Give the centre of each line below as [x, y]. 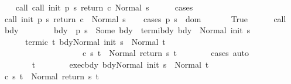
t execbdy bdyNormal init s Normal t [120, 64]
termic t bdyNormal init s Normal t [95, 41]
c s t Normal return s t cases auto [165, 53]
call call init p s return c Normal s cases [104, 7]
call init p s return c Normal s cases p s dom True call [145, 18]
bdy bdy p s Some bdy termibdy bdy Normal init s [127, 30]
